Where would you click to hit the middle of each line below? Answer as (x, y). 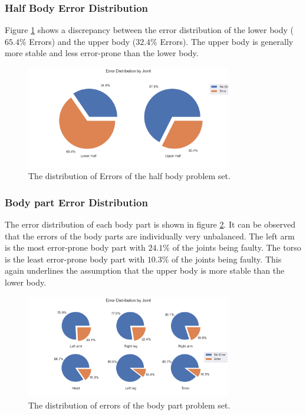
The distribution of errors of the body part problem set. (129, 405)
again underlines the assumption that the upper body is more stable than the (145, 270)
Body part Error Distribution (76, 202)
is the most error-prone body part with (75, 247)
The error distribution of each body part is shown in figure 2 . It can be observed (150, 224)
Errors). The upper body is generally (227, 41)
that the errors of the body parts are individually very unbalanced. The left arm (150, 236)
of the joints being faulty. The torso (237, 247)
